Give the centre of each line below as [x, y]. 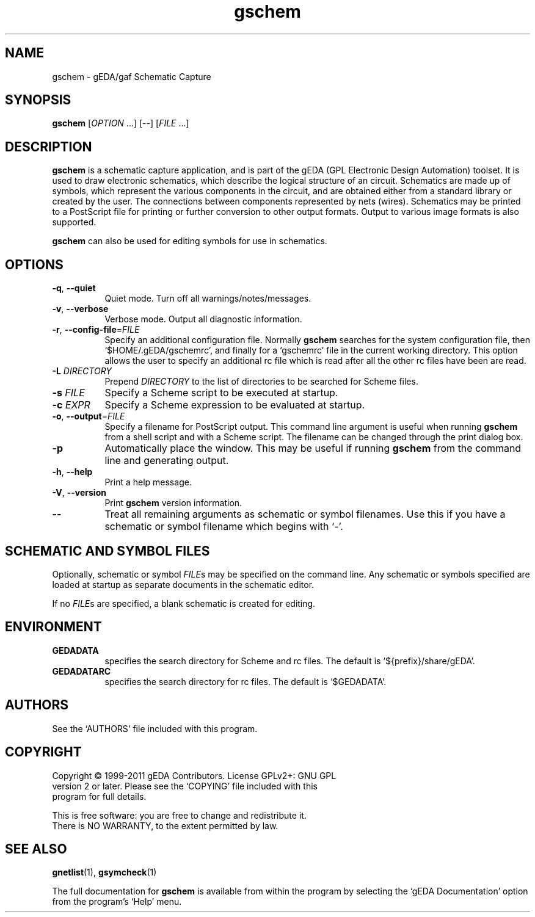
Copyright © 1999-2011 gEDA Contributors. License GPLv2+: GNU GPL [194, 775]
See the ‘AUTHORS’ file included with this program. [155, 728]
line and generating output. [167, 461]
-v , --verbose [80, 309]
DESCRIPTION [49, 147]
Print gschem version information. [173, 503]
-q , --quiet [74, 288]
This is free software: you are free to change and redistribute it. [179, 815]
